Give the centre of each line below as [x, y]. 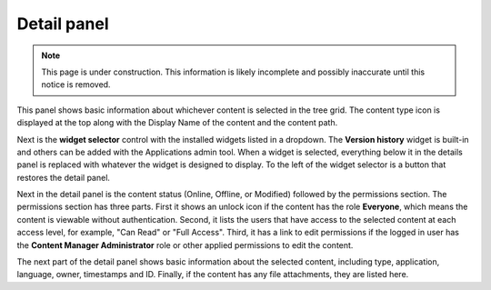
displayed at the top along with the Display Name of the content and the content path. [177, 123]
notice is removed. [76, 85]
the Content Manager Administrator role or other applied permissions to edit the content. [185, 245]
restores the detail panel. [64, 177]
